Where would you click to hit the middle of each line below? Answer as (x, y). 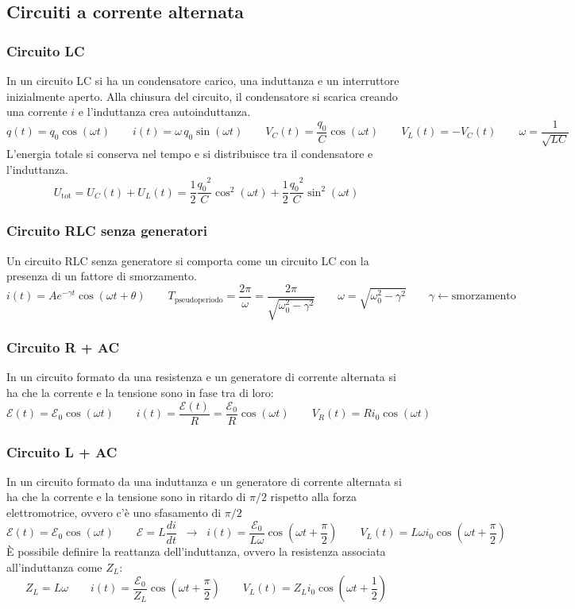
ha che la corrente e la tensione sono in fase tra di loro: (140, 392)
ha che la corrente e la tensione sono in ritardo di (126, 497)
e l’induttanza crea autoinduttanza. (164, 112)
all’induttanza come (54, 567)
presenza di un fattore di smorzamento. (102, 276)
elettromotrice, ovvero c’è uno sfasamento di (114, 513)
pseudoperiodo (199, 300)
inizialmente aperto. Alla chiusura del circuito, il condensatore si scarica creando (202, 96)
